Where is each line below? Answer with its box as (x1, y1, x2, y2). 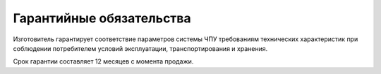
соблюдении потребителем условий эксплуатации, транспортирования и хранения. (13, 44, 268, 52)
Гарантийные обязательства (13, 10, 192, 26)
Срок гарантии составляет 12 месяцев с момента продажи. (13, 57, 194, 66)
